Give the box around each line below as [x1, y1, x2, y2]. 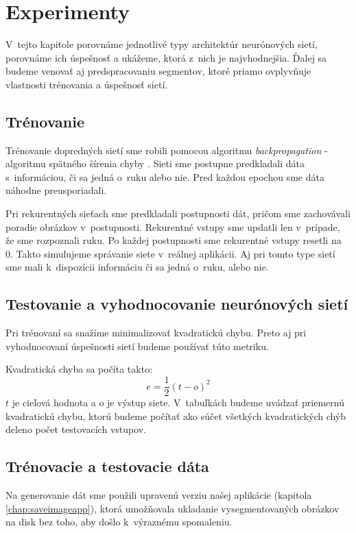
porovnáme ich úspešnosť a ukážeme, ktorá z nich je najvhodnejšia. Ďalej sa [5, 50, 327, 64]
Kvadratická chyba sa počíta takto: [5, 362, 153, 376]
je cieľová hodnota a [12, 395, 96, 410]
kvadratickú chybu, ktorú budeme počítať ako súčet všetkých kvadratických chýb [5, 408, 346, 423]
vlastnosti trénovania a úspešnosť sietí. [5, 77, 168, 91]
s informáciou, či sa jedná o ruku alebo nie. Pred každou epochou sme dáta [5, 169, 324, 184]
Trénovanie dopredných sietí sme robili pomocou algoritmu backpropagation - [5, 142, 328, 157]
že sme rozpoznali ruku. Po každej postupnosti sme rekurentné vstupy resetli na [5, 233, 342, 247]
